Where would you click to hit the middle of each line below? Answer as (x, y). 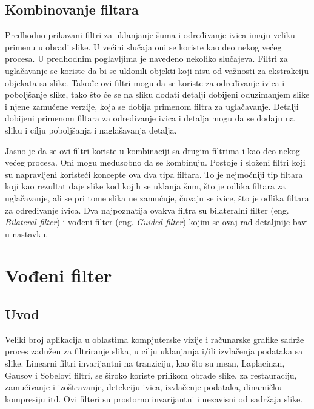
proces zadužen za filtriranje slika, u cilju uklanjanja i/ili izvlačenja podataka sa (154, 351)
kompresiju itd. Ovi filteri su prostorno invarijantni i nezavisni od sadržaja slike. (154, 398)
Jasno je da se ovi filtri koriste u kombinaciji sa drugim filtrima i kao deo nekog (152, 150)
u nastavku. (27, 233)
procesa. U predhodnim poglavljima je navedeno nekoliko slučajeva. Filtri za (146, 59)
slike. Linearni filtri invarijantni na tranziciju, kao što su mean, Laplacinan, (145, 363)
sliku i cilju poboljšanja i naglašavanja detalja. (91, 130)
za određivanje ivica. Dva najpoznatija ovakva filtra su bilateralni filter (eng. (147, 210)
